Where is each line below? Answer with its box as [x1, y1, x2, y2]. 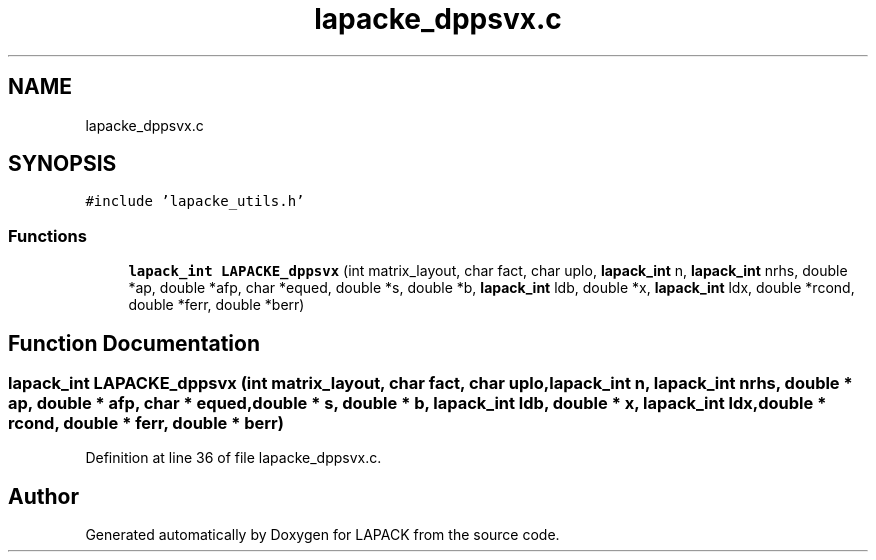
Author [8, 483, 79, 509]
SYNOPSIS [8, 151, 117, 177]
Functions [8, 225, 87, 246]
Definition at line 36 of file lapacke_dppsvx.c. [85, 449, 382, 467]
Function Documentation [8, 330, 260, 356]
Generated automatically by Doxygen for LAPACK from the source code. [85, 526, 560, 544]
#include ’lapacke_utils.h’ [85, 193, 305, 210]
